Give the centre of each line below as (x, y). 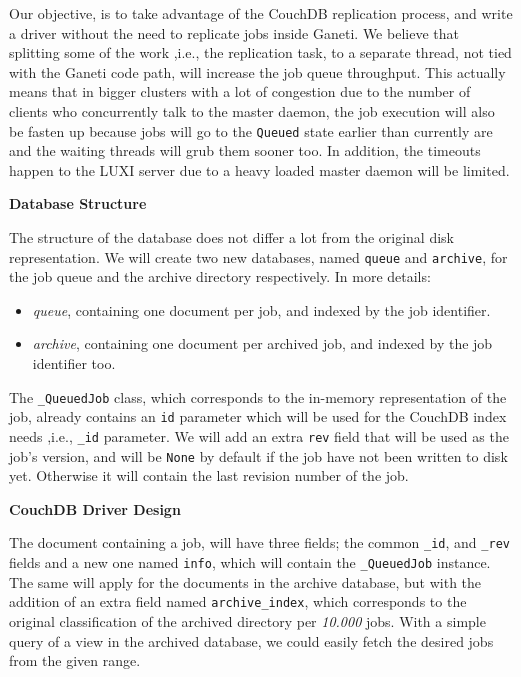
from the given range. (75, 660)
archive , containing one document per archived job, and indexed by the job (262, 343)
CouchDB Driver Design (95, 508)
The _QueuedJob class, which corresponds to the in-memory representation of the (258, 396)
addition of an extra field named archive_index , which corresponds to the (238, 601)
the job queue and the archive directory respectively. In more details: (220, 276)
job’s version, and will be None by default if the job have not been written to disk (258, 455)
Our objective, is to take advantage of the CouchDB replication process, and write (261, 13)
